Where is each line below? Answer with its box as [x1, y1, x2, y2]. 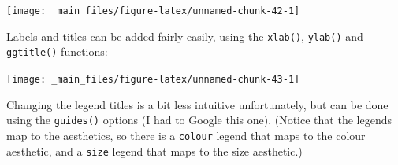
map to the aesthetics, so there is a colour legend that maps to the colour [6, 126, 366, 143]
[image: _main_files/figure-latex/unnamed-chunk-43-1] [6, 73, 300, 85]
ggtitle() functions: [6, 43, 108, 60]
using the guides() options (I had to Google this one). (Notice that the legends [6, 112, 392, 128]
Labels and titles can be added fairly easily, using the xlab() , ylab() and [6, 27, 363, 44]
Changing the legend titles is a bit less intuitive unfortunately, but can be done [6, 96, 389, 112]
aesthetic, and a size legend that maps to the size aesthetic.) [6, 142, 303, 159]
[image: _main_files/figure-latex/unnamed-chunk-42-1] [6, 5, 300, 16]
